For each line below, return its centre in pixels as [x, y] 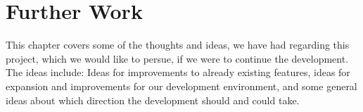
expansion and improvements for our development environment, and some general [181, 86]
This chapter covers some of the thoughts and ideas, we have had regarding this [178, 45]
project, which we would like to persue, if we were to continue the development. [177, 58]
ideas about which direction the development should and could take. [153, 100]
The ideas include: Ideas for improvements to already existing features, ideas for [178, 72]
